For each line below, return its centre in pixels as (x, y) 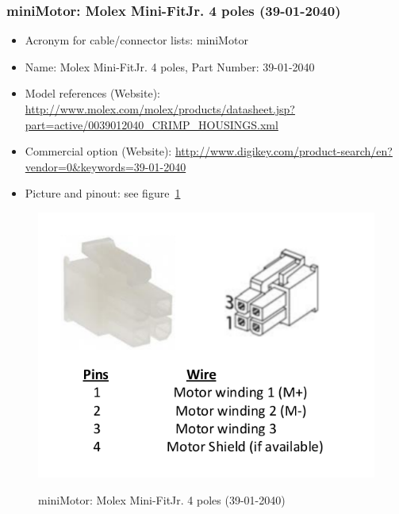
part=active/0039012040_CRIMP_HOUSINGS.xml (152, 124)
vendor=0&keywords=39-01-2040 (106, 166)
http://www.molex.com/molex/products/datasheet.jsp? (160, 109)
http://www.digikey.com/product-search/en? (284, 151)
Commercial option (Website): (98, 151)
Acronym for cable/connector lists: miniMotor (136, 40)
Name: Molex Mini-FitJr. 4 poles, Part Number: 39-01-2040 (170, 66)
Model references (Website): (92, 93)
